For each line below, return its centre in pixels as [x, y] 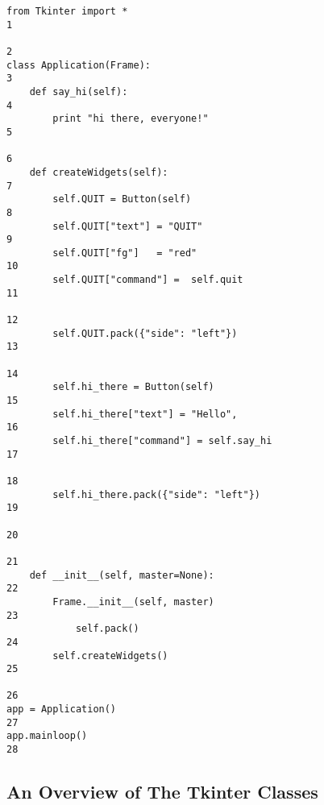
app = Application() [62, 710]
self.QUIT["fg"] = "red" [125, 253]
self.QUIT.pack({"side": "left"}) [145, 333]
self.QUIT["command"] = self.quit [148, 280]
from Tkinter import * [67, 11]
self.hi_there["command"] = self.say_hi [162, 441]
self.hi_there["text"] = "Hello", [145, 414]
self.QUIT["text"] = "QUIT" [128, 226]
